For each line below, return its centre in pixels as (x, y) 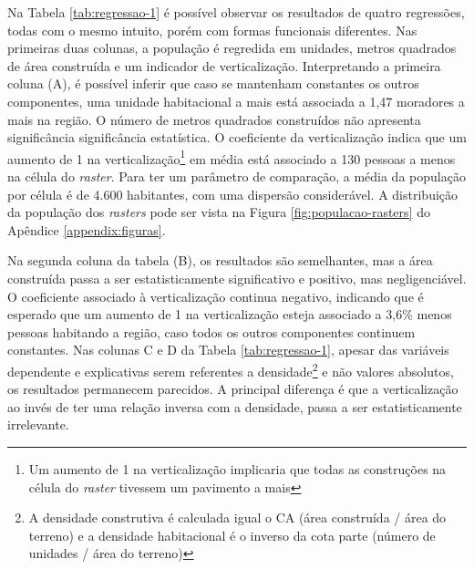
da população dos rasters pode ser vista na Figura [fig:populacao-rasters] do (219, 212)
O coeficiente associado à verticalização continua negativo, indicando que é (216, 296)
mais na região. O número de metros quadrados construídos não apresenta (214, 119)
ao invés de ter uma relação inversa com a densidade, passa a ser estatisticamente (235, 406)
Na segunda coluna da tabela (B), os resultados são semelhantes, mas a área (220, 260)
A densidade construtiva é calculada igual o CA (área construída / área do (237, 517)
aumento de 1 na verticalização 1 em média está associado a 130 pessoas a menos (232, 157)
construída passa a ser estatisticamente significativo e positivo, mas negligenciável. (237, 278)
